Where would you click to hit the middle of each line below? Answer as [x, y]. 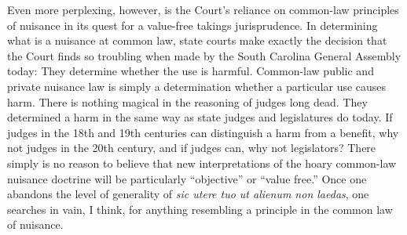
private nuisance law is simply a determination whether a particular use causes [197, 86]
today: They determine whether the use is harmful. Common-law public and [191, 71]
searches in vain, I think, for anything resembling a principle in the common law [200, 209]
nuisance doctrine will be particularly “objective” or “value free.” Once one [187, 178]
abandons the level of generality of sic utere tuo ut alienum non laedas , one [188, 194]
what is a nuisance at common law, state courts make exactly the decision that [197, 40]
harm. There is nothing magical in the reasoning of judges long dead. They [187, 101]
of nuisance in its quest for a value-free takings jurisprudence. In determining [192, 25]
